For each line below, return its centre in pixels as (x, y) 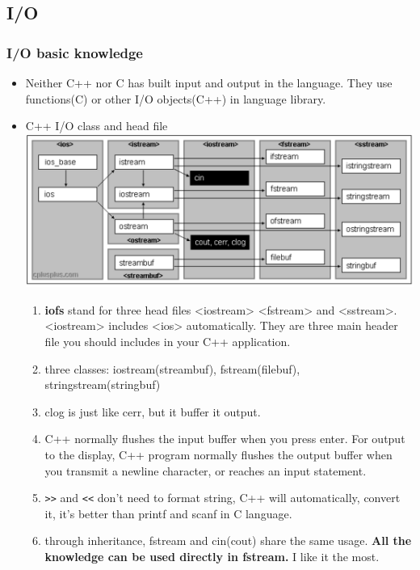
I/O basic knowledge (75, 52)
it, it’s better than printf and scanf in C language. (168, 513)
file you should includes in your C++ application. (168, 342)
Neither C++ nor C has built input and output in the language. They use (209, 82)
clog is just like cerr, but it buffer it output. (153, 411)
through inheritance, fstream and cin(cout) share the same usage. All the (228, 540)
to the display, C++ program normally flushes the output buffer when (218, 454)
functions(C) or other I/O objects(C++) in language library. (176, 98)
